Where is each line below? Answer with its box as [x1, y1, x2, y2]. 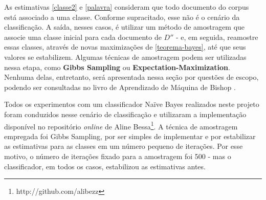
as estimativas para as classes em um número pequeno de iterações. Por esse [4, 141, 243, 151]
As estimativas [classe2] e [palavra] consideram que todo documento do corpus [4, 2, 249, 12]
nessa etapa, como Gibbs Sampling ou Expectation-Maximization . [4, 61, 230, 72]
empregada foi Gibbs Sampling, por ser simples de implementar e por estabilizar [4, 130, 256, 141]
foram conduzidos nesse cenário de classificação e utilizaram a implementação [4, 108, 247, 119]
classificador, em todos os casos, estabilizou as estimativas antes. [4, 161, 206, 171]
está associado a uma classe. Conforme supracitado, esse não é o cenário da [4, 11, 240, 22]
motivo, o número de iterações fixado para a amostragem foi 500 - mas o [4, 150, 231, 161]
